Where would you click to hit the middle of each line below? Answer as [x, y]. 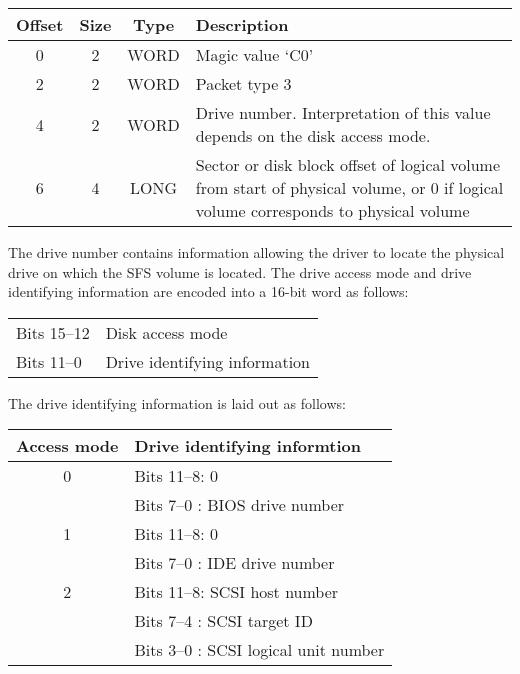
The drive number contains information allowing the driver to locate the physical [256, 252]
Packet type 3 [243, 83]
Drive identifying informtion [248, 446]
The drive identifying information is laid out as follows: [177, 402]
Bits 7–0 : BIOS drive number [239, 505]
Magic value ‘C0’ [254, 54]
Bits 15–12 [53, 332]
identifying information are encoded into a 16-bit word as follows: [208, 291]
